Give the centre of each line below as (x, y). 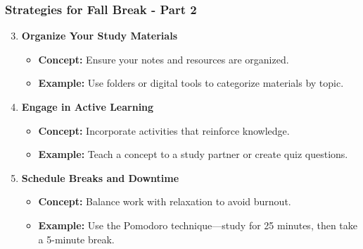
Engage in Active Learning (88, 107)
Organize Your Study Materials (99, 36)
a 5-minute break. (76, 239)
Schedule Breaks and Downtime (100, 177)
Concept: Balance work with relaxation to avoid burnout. (165, 201)
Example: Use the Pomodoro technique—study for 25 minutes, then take (198, 225)
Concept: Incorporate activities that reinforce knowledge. (164, 130)
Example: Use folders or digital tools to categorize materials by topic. (191, 83)
